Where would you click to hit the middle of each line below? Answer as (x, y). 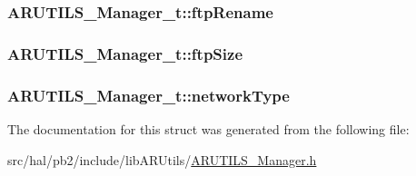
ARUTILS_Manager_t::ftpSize (125, 53)
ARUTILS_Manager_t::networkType (149, 95)
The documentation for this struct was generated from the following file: (208, 128)
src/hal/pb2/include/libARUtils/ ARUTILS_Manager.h (162, 159)
